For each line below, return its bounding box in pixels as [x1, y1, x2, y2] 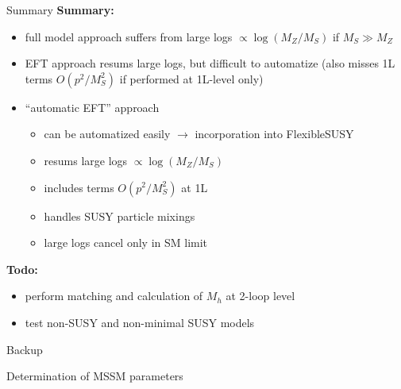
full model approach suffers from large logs [25, 28, 233, 44]
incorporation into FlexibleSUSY [195, 125, 354, 142]
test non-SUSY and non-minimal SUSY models [25, 314, 255, 330]
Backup [6, 341, 43, 357]
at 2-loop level [226, 287, 295, 304]
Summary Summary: [6, 2, 114, 17]
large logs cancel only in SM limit [44, 234, 208, 251]
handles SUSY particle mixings [44, 207, 195, 224]
